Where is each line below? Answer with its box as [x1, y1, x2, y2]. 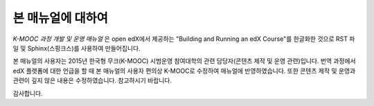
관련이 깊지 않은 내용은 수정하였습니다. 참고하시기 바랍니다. [12, 76, 172, 85]
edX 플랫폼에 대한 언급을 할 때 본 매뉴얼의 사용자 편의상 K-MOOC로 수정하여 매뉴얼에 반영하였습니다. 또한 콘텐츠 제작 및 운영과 [12, 67, 356, 75]
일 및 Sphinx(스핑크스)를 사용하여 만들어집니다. [12, 44, 141, 52]
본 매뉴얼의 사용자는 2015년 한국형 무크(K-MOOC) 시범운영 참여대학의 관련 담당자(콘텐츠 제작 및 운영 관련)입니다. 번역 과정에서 [12, 57, 356, 65]
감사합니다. [12, 89, 43, 97]
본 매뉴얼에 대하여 [12, 10, 109, 26]
